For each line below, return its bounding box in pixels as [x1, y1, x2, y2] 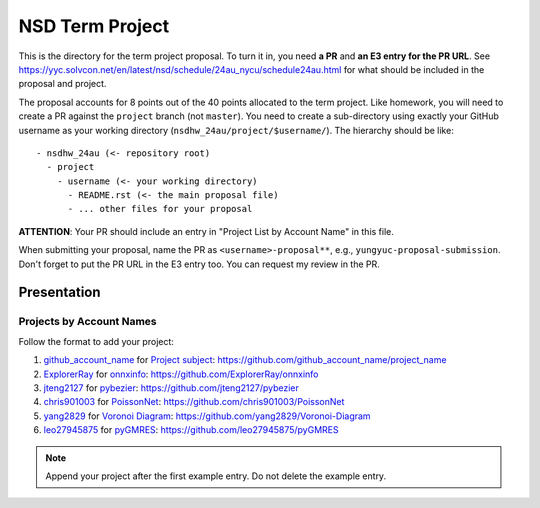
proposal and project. [18, 78, 107, 90]
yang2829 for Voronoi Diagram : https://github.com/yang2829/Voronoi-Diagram [43, 410, 371, 422]
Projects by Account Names [18, 315, 157, 329]
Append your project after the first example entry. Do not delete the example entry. [45, 470, 387, 482]
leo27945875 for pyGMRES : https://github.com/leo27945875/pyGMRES [43, 424, 339, 436]
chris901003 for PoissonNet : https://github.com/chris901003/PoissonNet [43, 396, 345, 408]
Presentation [18, 284, 101, 301]
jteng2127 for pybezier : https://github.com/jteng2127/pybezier [43, 381, 300, 394]
